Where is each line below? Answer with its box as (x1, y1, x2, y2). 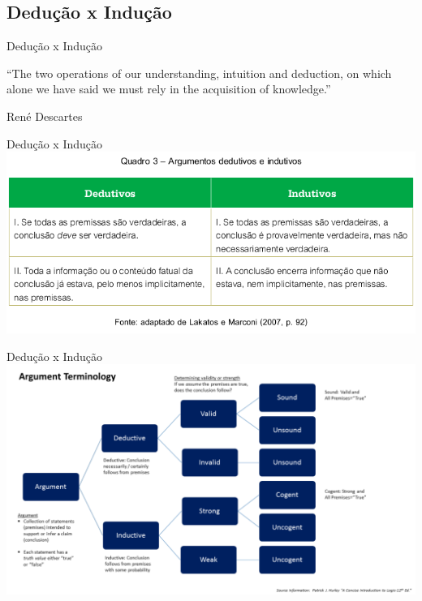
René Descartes (6, 107, 83, 124)
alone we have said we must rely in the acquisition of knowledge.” (6, 80, 331, 97)
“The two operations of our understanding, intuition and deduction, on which (6, 64, 392, 81)
